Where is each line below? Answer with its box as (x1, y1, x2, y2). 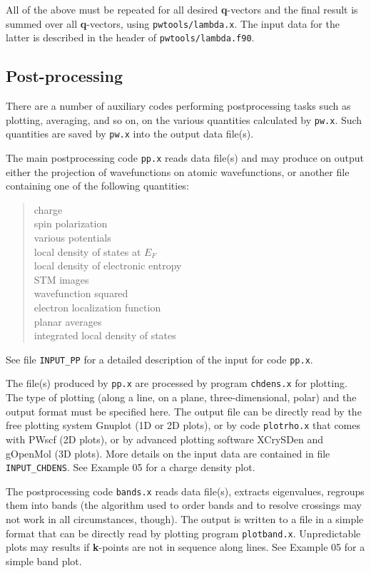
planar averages (34, 314, 102, 329)
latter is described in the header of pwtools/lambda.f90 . (6, 30, 255, 45)
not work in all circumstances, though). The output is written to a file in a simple (6, 512, 364, 527)
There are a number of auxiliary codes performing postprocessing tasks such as (6, 98, 351, 113)
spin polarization (34, 216, 108, 231)
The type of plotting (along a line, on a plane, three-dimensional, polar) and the (6, 390, 357, 405)
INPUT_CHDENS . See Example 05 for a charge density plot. (6, 460, 255, 475)
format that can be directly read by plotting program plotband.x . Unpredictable (6, 525, 361, 540)
